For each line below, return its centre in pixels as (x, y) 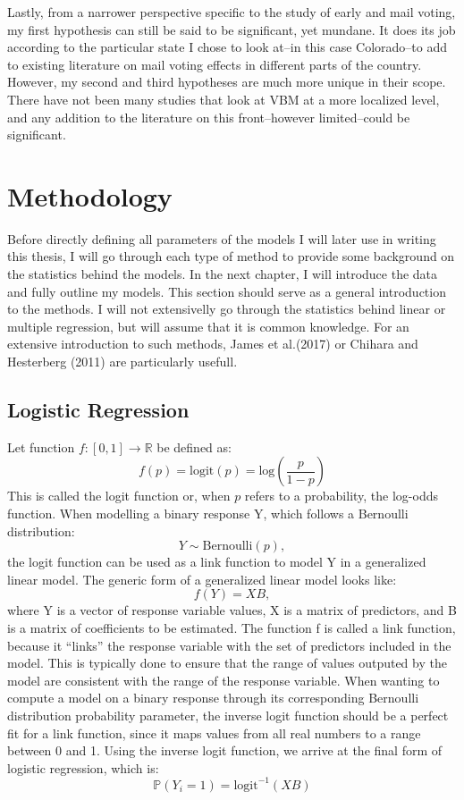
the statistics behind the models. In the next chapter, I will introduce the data (223, 274)
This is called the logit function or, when (119, 496)
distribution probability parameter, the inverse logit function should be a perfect (228, 715)
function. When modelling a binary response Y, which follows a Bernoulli (208, 514)
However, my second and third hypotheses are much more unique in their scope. (227, 82)
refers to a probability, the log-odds (341, 496)
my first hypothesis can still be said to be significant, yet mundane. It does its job (232, 29)
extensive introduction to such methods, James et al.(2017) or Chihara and (213, 344)
